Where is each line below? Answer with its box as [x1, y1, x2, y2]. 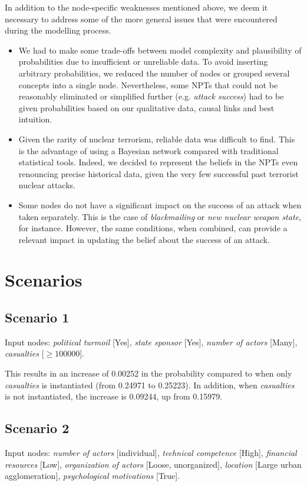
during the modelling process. [5, 24, 111, 36]
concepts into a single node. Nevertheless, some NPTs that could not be [18, 78, 278, 91]
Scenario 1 [5, 308, 70, 327]
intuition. [18, 113, 52, 125]
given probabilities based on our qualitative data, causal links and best [18, 101, 275, 114]
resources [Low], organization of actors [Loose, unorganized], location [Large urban [5, 458, 302, 470]
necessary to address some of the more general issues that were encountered [5, 12, 278, 25]
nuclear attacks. [18, 179, 75, 191]
